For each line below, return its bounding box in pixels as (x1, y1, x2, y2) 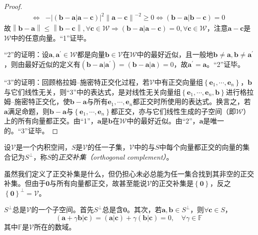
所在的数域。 (34, 222, 76, 232)
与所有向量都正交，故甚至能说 (50, 178, 147, 188)
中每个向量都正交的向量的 (159, 142, 243, 152)
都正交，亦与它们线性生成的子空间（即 (111, 106, 236, 116)
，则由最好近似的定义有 (4, 59, 80, 69)
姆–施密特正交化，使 (4, 96, 70, 107)
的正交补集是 (152, 178, 194, 188)
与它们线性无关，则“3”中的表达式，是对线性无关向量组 (4, 86, 181, 97)
